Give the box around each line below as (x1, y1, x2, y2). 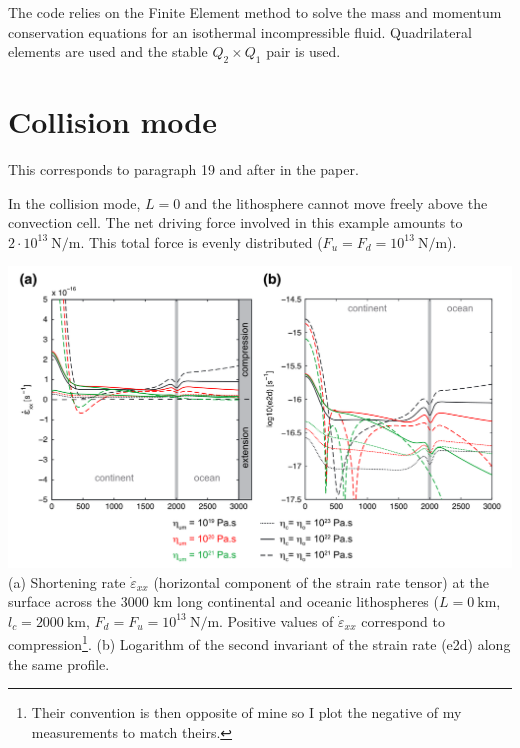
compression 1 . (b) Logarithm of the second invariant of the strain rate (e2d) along (8, 631, 511, 655)
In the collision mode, (8, 192, 141, 213)
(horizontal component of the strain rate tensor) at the (153, 571, 489, 592)
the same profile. (8, 653, 110, 674)
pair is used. (266, 41, 341, 62)
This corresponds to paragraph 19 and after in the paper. (8, 159, 359, 180)
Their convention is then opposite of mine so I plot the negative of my (31, 702, 462, 723)
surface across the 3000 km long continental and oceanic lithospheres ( (8, 591, 439, 612)
